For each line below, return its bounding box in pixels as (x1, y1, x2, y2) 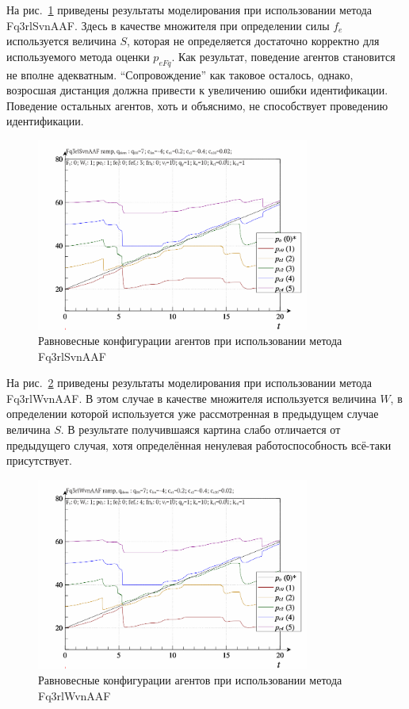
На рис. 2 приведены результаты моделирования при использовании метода (6, 374, 373, 391)
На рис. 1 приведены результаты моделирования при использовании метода (6, 2, 373, 17)
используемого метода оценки (6, 48, 150, 64)
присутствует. (6, 452, 72, 469)
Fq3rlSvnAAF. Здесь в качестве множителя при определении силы (6, 17, 330, 33)
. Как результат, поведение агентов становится (171, 48, 396, 64)
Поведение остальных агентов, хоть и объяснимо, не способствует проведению (6, 97, 388, 113)
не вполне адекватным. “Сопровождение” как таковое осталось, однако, (6, 66, 354, 82)
